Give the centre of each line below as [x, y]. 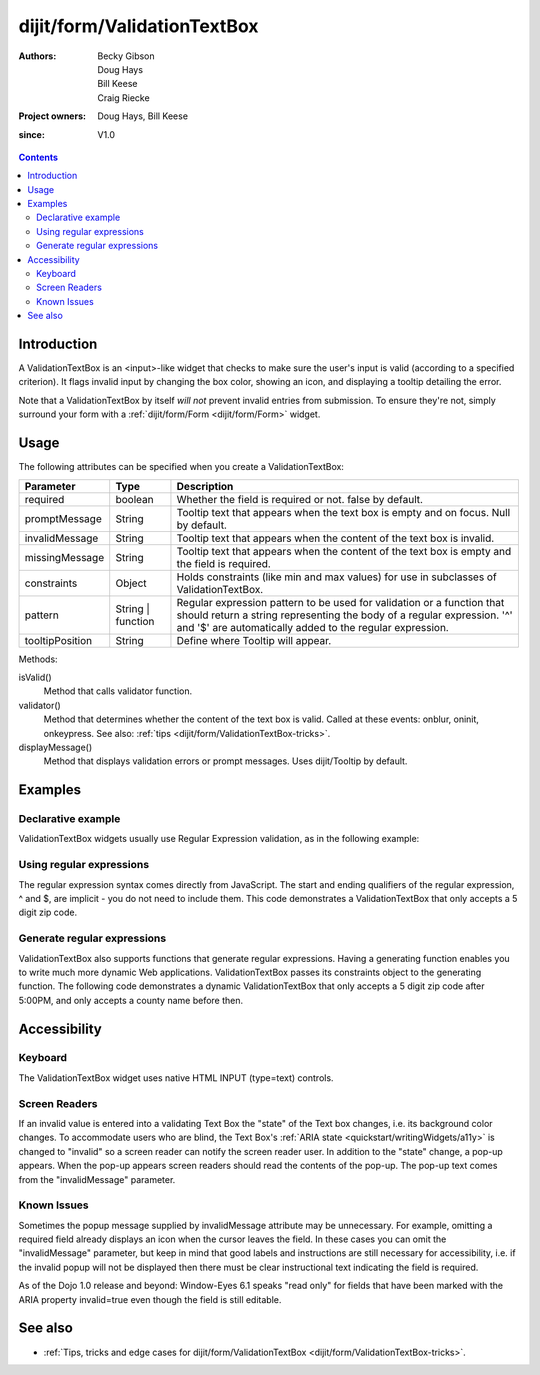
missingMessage [64, 557]
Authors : [37, 56]
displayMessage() [55, 747]
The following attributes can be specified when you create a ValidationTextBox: [181, 467]
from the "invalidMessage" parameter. [97, 1179]
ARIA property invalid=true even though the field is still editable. [150, 1299]
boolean [134, 499]
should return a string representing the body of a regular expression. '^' [345, 615]
